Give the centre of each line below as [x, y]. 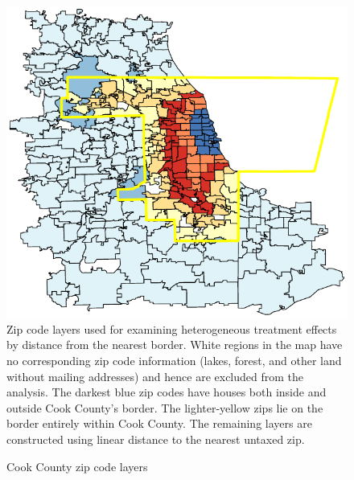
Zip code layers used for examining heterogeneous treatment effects [172, 328]
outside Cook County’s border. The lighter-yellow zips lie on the [165, 407]
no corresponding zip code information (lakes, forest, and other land [174, 360]
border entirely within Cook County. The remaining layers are [159, 423]
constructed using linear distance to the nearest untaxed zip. [156, 439]
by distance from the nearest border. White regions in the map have [175, 345]
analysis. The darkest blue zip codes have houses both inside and [167, 392]
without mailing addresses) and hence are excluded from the [155, 376]
